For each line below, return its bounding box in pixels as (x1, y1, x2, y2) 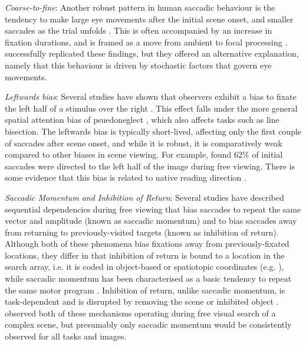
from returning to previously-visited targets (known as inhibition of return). (5, 226, 279, 238)
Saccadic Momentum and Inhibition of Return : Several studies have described (5, 191, 284, 203)
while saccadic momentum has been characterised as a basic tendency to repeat (5, 272, 292, 285)
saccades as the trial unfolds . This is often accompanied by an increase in (5, 24, 272, 37)
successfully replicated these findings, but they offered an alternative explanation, (5, 47, 299, 60)
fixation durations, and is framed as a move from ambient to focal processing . (5, 35, 288, 48)
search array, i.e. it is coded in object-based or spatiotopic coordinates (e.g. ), (5, 260, 284, 273)
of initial (252, 148, 283, 161)
